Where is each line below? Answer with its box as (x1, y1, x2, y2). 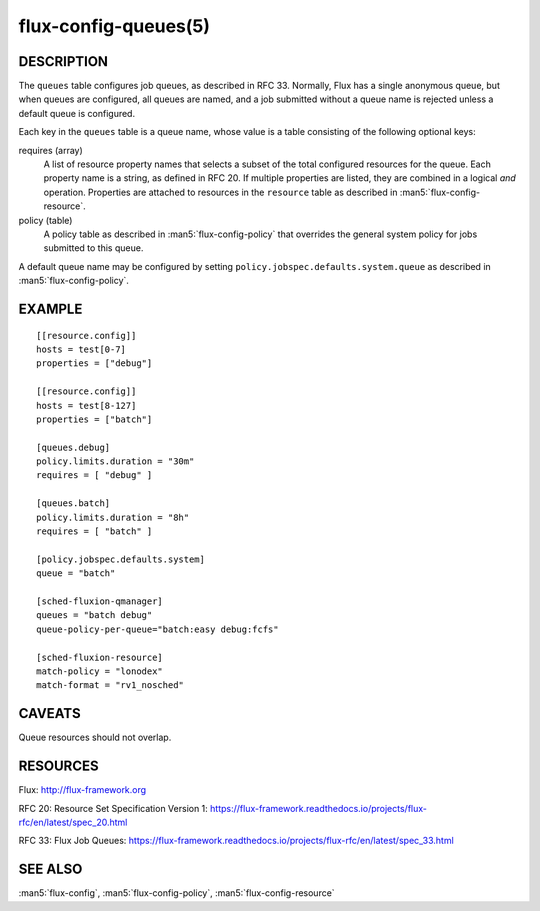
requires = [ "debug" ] (36, 470, 153, 481)
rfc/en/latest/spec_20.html (18, 816, 128, 828)
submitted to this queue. (43, 242, 144, 254)
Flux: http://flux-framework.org (18, 784, 147, 796)
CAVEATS (18, 705, 81, 722)
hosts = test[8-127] (36, 400, 137, 411)
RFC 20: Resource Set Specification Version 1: (18, 802, 209, 814)
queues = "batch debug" (36, 610, 153, 621)
